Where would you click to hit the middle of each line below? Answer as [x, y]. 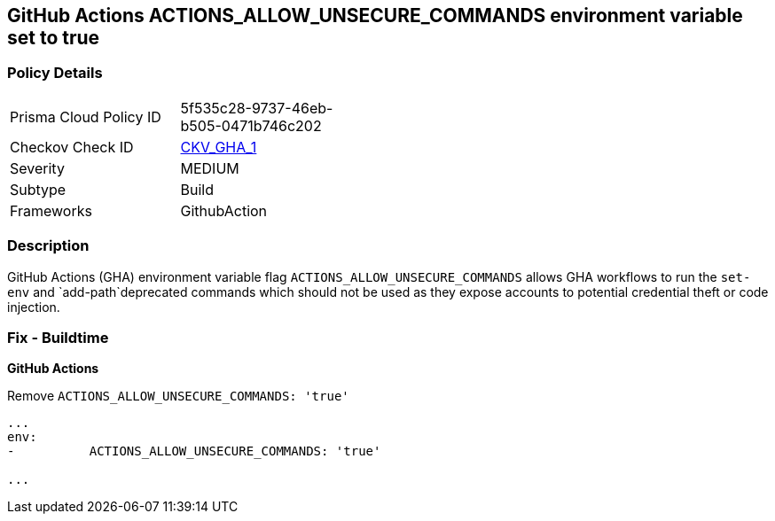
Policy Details [55, 73]
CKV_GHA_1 [219, 147]
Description [48, 246]
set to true [54, 38]
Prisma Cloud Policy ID [86, 117]
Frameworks [51, 210]
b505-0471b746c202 [251, 125]
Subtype [38, 189]
